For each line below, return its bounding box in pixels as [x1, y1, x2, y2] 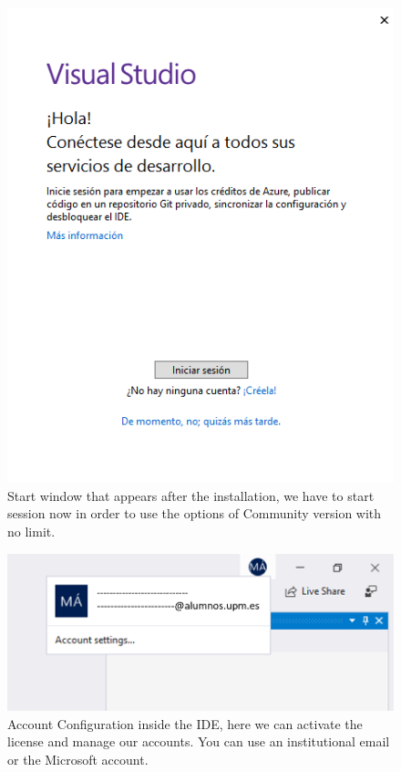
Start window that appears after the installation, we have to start [7, 485, 375, 505]
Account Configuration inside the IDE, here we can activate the [7, 714, 363, 733]
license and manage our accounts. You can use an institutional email [7, 732, 390, 751]
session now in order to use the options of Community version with [7, 504, 382, 523]
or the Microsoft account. [7, 749, 149, 768]
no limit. [7, 521, 56, 540]
